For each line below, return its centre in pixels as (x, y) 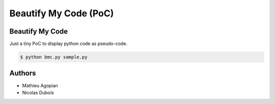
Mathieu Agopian (40, 85)
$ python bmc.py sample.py (54, 57)
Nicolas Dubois (38, 92)
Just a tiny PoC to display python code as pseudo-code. (68, 44)
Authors (23, 73)
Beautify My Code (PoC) (62, 13)
